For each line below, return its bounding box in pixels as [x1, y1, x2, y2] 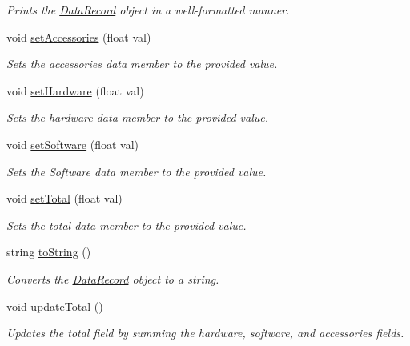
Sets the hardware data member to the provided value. [6, 109, 269, 126]
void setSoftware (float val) [6, 135, 139, 152]
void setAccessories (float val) [6, 28, 151, 45]
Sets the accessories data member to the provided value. [6, 55, 278, 72]
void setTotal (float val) [6, 190, 123, 207]
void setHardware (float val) [6, 82, 144, 99]
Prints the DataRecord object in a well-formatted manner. [6, 2, 290, 18]
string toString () [6, 243, 91, 260]
